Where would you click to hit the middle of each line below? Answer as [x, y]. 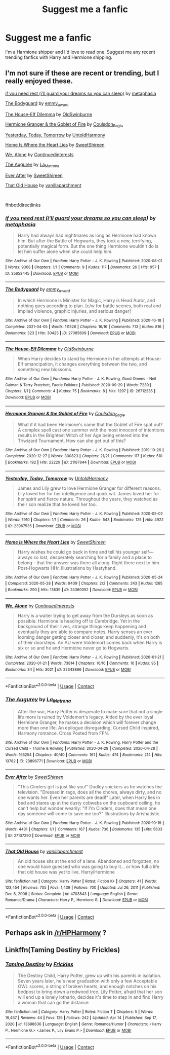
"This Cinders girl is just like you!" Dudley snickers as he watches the [90, 787]
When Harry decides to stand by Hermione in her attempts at [81, 359]
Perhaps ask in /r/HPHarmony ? [56, 933]
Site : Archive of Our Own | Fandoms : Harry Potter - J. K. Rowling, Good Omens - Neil [81, 379]
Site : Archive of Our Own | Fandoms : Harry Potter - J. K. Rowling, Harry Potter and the [82, 742]
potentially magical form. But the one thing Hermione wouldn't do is [88, 246]
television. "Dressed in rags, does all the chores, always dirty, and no [90, 792]
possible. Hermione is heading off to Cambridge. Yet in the [79, 621]
